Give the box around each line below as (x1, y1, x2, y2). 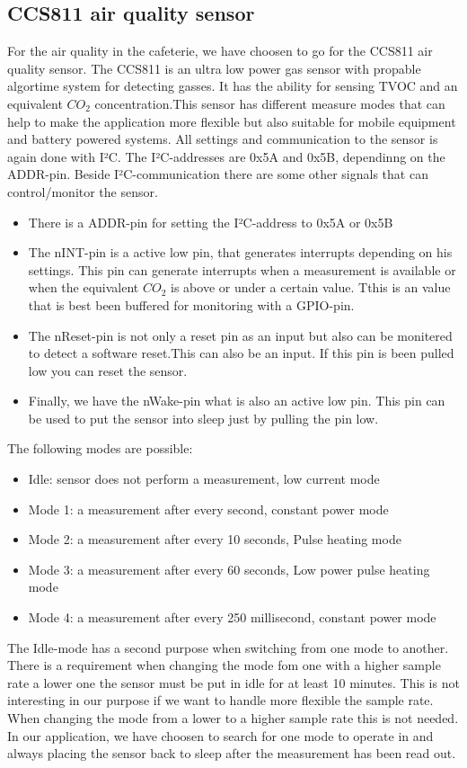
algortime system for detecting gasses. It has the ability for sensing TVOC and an (7, 76, 458, 95)
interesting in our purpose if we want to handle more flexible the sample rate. (7, 691, 434, 710)
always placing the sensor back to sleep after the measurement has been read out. (7, 744, 456, 763)
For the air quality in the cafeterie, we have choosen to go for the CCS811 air (7, 41, 433, 60)
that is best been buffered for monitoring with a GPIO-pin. (28, 295, 355, 314)
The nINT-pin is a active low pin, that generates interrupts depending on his (28, 243, 453, 262)
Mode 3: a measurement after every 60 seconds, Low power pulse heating (28, 559, 430, 578)
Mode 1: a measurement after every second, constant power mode (28, 499, 389, 518)
